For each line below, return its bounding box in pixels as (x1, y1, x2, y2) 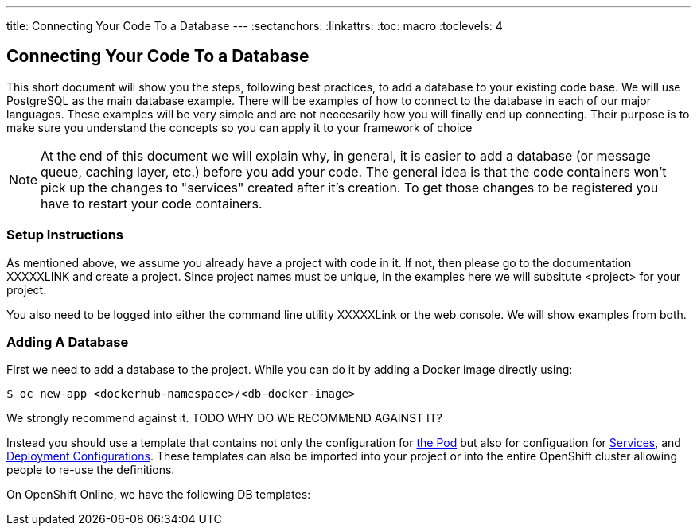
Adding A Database (6, 333, 129, 350)
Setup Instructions (6, 227, 124, 243)
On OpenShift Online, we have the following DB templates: (6, 487, 311, 502)
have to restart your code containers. (41, 195, 263, 212)
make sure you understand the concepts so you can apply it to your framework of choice (6, 120, 473, 134)
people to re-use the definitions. (6, 463, 175, 477)
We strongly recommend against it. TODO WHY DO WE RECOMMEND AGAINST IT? (6, 411, 442, 425)
